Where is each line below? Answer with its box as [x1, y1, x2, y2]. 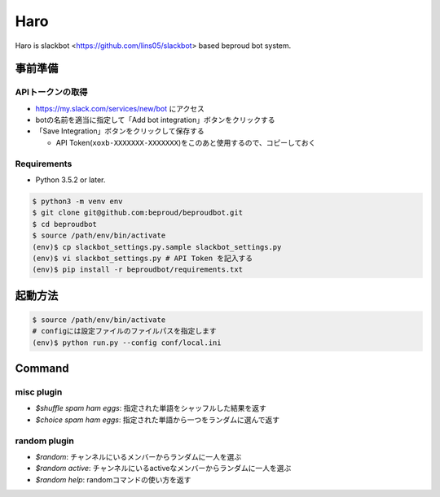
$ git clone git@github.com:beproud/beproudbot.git [32, 208, 244, 217]
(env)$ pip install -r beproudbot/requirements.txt [32, 265, 244, 274]
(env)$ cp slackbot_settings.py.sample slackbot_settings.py [32, 242, 282, 251]
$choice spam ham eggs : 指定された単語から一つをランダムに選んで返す [35, 415, 280, 425]
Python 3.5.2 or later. [35, 175, 106, 185]
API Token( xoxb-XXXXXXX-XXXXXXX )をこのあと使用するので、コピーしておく [55, 137, 316, 147]
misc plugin [15, 386, 63, 398]
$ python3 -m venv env [32, 197, 123, 206]
